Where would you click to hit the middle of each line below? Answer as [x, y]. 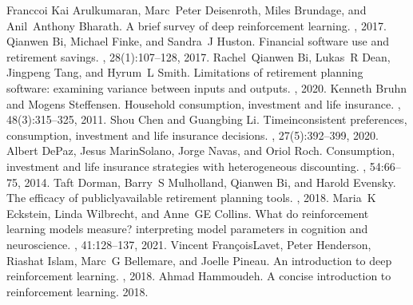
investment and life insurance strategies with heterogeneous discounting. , [187, 166]
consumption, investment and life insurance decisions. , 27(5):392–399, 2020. [193, 135]
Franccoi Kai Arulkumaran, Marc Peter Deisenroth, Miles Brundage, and [187, 10]
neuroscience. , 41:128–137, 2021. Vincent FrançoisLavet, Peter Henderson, [189, 244]
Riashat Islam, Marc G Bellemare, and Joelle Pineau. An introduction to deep [199, 260]
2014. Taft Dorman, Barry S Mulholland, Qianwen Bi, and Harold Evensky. [210, 182]
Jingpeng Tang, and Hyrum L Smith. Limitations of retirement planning [185, 72]
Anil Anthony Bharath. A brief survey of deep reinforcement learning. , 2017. [197, 25]
